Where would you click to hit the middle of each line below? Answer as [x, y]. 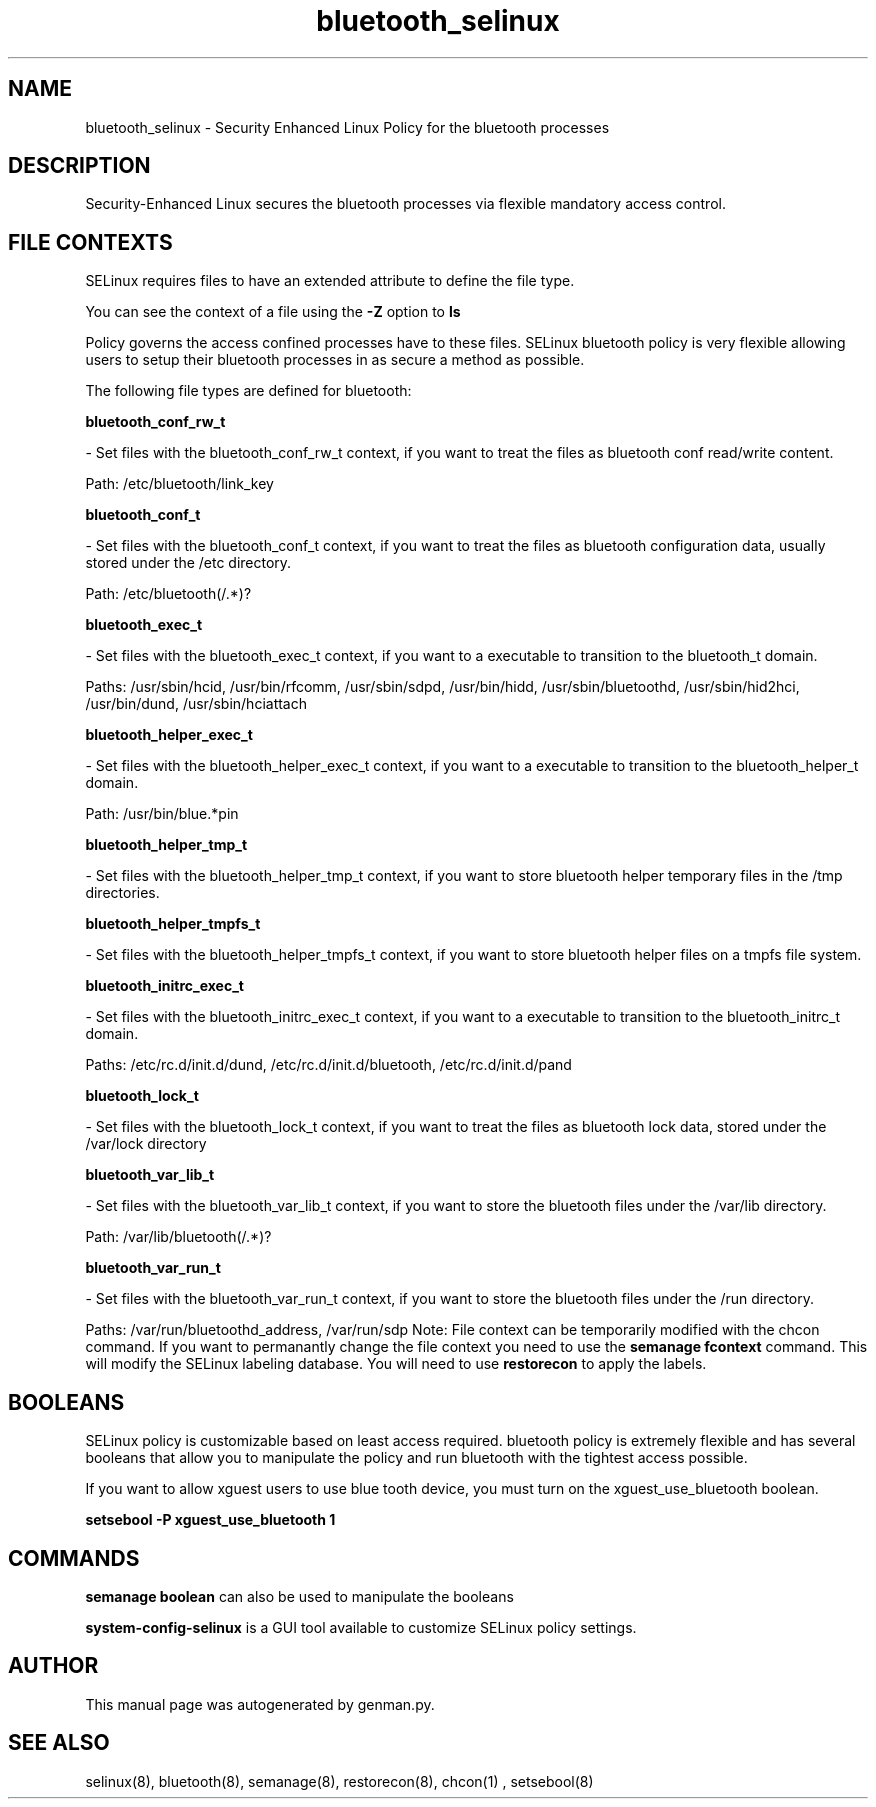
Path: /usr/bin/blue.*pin [162, 814]
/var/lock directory [146, 1144]
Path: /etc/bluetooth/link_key [179, 484]
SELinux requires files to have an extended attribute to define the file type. [330, 281]
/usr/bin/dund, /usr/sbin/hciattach [196, 704]
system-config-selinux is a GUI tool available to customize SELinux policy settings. [361, 1627]
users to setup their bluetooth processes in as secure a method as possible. [335, 360]
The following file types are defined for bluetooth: [248, 391]
